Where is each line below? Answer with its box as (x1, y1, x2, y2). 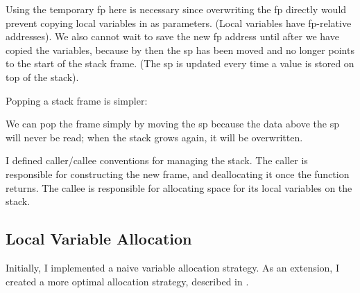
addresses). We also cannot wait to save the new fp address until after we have (6, 29, 339, 44)
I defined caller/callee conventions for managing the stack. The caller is (6, 153, 308, 168)
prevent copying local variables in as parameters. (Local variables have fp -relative (6, 15, 352, 30)
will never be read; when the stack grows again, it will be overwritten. (6, 130, 303, 144)
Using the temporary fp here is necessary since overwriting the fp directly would (6, 2, 347, 16)
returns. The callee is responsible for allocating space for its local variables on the (6, 180, 352, 195)
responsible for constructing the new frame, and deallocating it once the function (6, 166, 350, 181)
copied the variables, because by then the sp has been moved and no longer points (6, 42, 354, 57)
